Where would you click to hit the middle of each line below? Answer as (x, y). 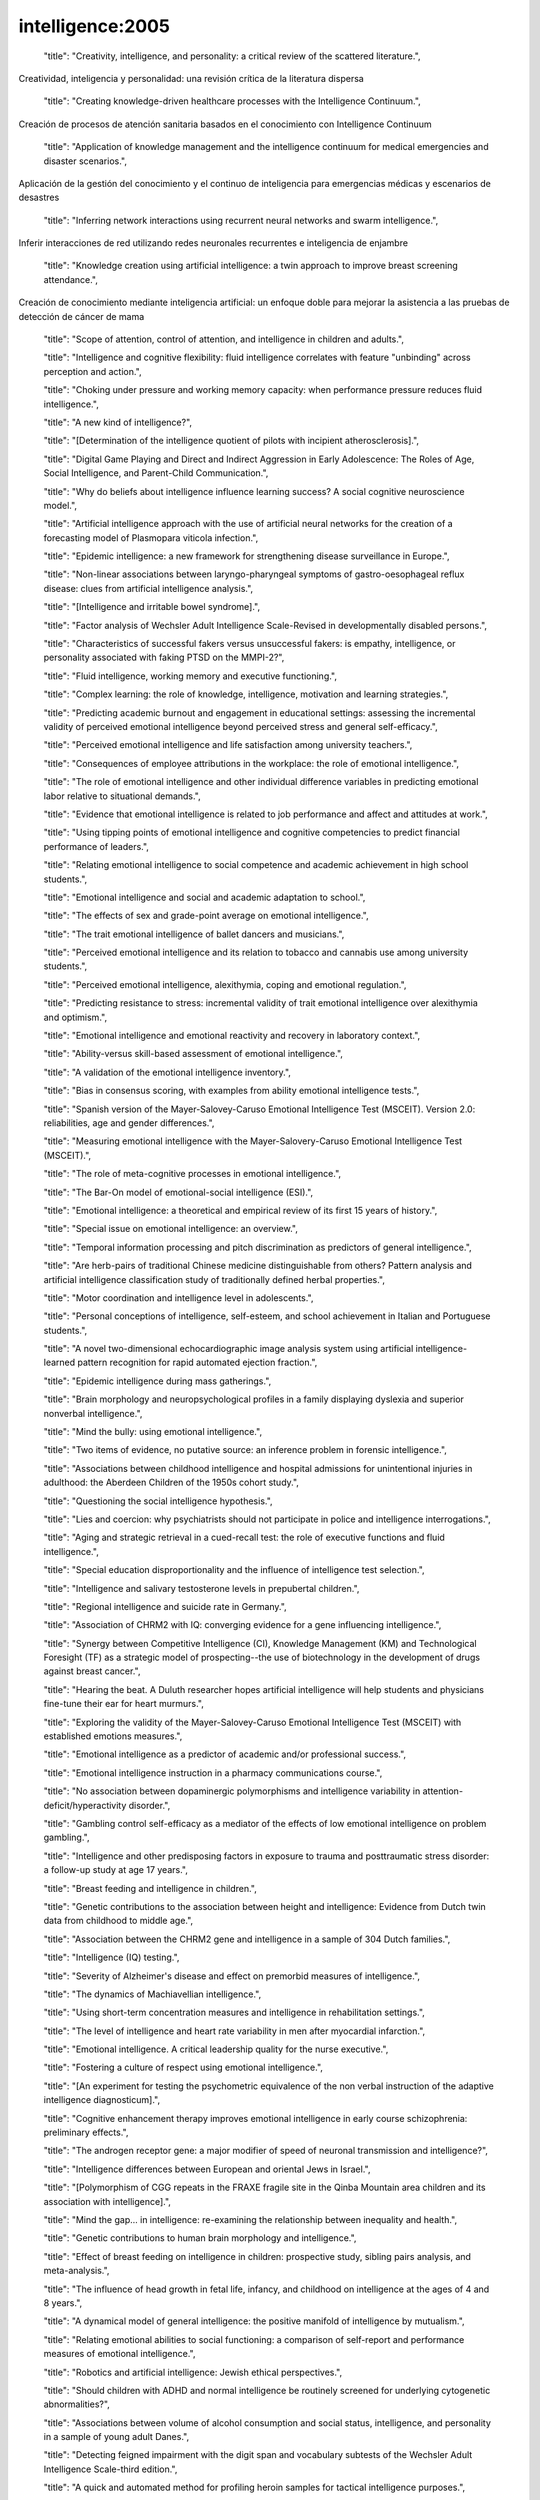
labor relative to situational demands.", (122, 796)
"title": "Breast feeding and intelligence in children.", (150, 1888)
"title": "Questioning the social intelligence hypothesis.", (158, 1501)
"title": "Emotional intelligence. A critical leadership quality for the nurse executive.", (216, 2049)
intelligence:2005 (94, 26)
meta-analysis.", (76, 2271)
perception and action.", (92, 371)
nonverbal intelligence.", (93, 1413)
